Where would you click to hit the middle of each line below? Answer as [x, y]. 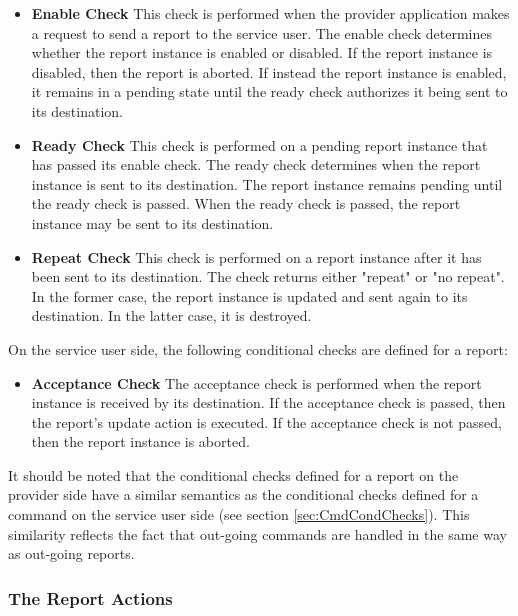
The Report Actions [90, 597]
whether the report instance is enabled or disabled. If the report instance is [262, 52]
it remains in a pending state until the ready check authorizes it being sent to [269, 91]
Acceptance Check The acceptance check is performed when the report [256, 382]
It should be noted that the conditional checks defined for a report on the [233, 474]
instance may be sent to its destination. [152, 222]
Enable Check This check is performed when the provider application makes [270, 13]
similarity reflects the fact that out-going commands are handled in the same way [257, 533]
